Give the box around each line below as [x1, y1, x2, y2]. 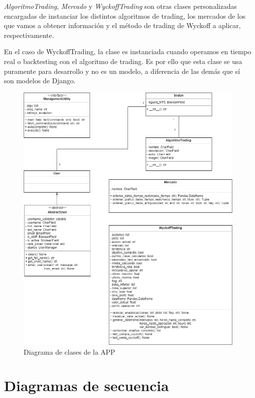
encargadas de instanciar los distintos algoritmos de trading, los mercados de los [4, 10, 246, 21]
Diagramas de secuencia [4, 375, 169, 396]
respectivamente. [4, 30, 54, 40]
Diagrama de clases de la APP [24, 346, 115, 357]
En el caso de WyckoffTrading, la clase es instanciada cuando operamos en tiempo [4, 46, 252, 57]
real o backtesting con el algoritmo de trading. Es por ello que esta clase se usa [4, 56, 242, 66]
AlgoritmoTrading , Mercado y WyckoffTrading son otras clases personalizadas [4, 1, 237, 11]
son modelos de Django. [4, 75, 76, 86]
